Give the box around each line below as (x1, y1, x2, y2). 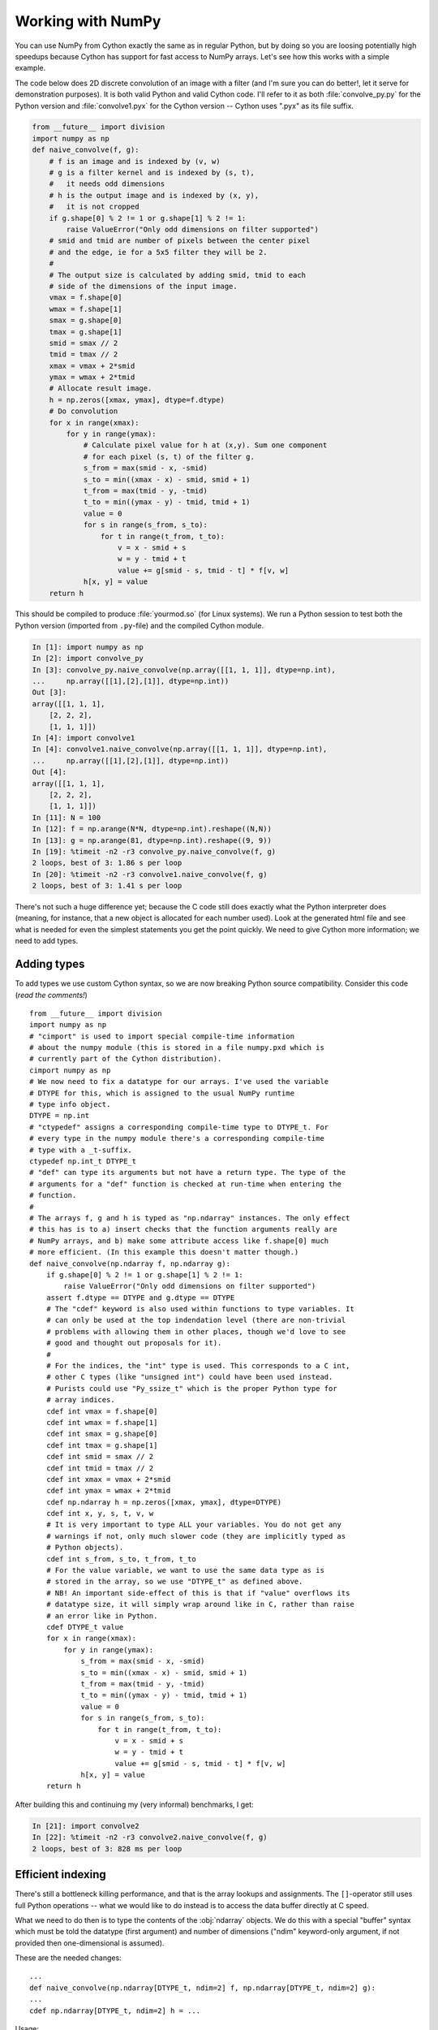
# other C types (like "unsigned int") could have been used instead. (45, 1372, 333, 1382)
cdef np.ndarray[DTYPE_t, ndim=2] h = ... (29, 2006, 201, 2015)
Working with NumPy (15, 12, 161, 30)
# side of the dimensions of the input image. (49, 281, 238, 291)
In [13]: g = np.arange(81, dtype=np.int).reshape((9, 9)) (32, 836, 272, 844)
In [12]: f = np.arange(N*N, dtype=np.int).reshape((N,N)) (32, 824, 272, 834)
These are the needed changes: (15, 1953, 122, 1963)
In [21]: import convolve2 (32, 1821, 140, 1830)
